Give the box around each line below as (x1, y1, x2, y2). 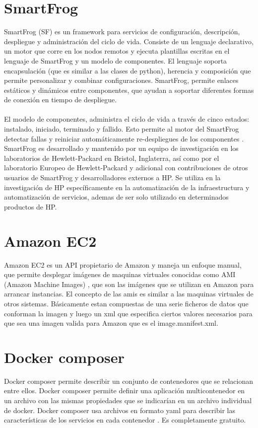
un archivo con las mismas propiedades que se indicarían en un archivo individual (4, 395, 252, 405)
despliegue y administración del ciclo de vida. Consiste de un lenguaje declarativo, (4, 36, 254, 46)
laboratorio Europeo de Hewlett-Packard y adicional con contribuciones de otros (4, 162, 248, 173)
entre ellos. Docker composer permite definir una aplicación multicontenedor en (4, 385, 245, 396)
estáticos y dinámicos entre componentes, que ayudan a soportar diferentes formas (4, 84, 254, 95)
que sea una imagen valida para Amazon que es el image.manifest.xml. (4, 318, 218, 328)
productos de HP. (4, 201, 57, 212)
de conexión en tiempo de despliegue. (4, 94, 117, 105)
